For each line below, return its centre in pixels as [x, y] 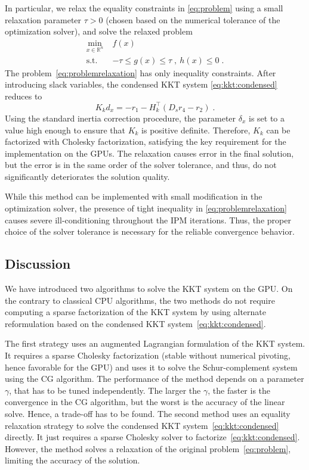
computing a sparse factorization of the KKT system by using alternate [135, 312]
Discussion [38, 264]
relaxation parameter [43, 19]
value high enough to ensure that [65, 130]
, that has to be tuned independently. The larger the [105, 390]
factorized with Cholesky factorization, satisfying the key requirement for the [146, 141]
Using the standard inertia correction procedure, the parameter [120, 118]
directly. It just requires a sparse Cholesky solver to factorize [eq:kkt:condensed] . [152, 437]
